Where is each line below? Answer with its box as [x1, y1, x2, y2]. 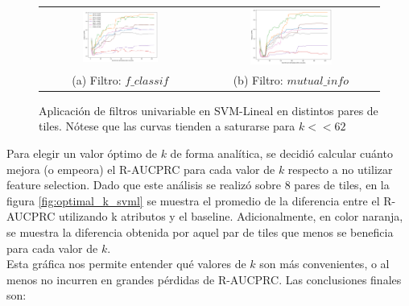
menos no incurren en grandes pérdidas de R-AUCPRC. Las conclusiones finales [6, 271, 402, 287]
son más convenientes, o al [259, 255, 390, 272]
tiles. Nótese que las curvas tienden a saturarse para [39, 118, 295, 134]
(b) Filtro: [233, 71, 283, 88]
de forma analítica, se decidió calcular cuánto [170, 145, 393, 162]
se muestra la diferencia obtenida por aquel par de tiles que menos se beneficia [6, 224, 394, 240]
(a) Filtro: [72, 71, 122, 88]
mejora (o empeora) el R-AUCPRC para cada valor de [6, 160, 275, 177]
